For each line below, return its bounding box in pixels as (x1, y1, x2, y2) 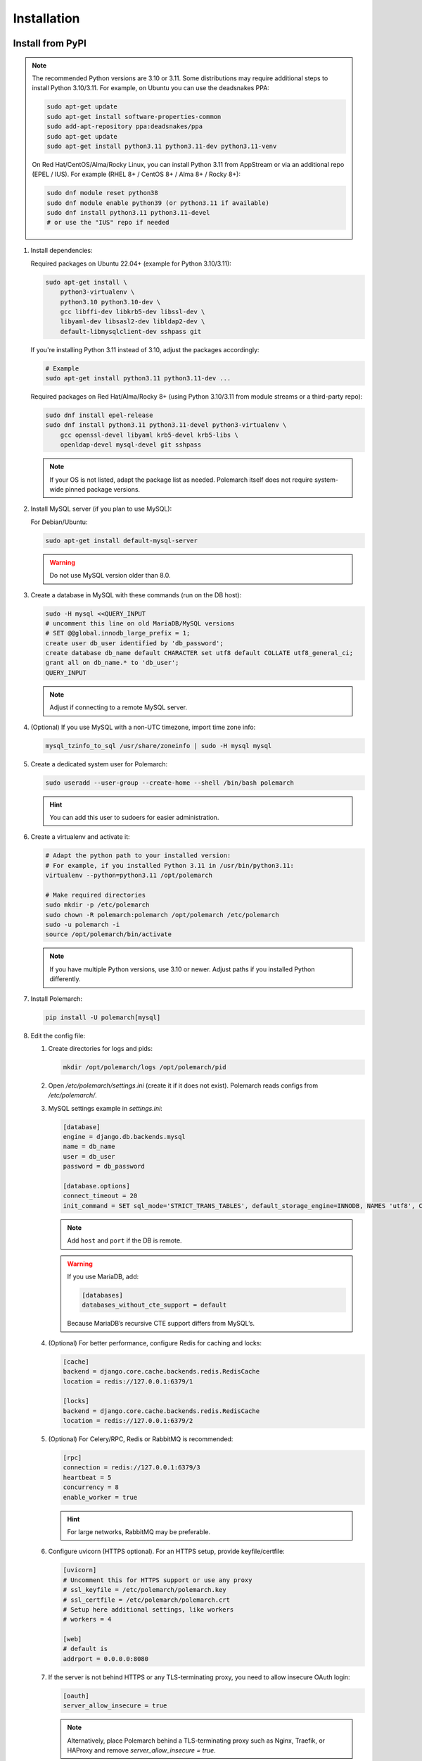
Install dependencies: (30, 247, 93, 255)
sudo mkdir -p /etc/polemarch (45, 901, 150, 909)
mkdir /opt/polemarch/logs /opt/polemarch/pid (63, 1063, 226, 1071)
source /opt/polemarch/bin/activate (45, 931, 172, 938)
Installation (13, 11, 80, 26)
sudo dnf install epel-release (45, 411, 154, 419)
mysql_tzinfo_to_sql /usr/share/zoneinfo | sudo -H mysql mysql (45, 742, 272, 749)
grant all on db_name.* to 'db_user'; (45, 659, 179, 667)
